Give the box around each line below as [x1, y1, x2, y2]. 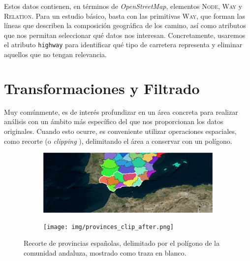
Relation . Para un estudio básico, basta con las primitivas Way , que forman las [4, 10, 245, 21]
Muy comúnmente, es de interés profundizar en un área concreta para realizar [4, 106, 238, 117]
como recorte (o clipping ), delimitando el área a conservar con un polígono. [4, 135, 232, 146]
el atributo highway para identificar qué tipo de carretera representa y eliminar [4, 39, 243, 50]
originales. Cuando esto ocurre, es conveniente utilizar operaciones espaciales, [4, 126, 237, 136]
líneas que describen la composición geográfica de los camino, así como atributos [4, 20, 246, 31]
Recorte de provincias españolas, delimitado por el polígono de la [24, 237, 219, 248]
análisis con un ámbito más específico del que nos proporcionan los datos [4, 116, 223, 127]
